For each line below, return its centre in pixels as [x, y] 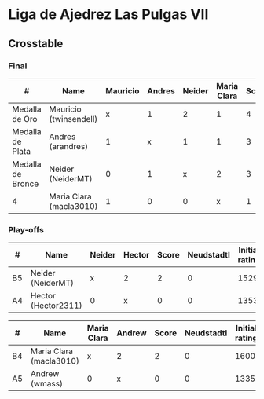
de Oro [25, 119]
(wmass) [46, 384]
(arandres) [69, 146]
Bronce [26, 184]
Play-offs [26, 229]
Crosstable [36, 44]
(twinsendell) [73, 119]
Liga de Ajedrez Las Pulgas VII [108, 15]
